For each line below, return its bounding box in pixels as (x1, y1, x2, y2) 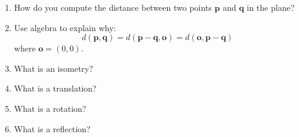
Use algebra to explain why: (14, 21, 116, 34)
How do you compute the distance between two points (14, 1, 212, 13)
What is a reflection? (14, 122, 91, 135)
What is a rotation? (14, 102, 87, 114)
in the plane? (246, 1, 295, 13)
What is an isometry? (14, 62, 93, 74)
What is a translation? (14, 82, 97, 95)
